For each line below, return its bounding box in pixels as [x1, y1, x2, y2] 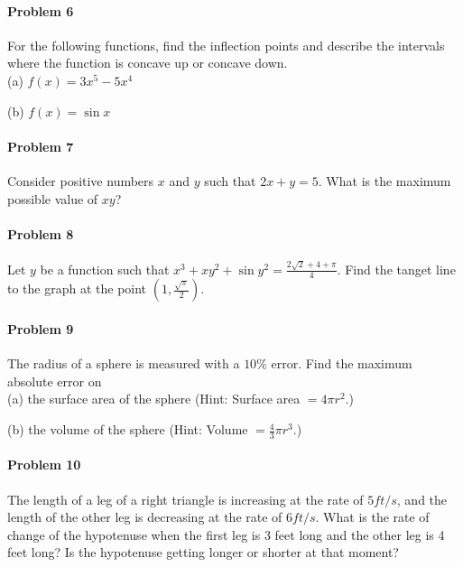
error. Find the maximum [271, 354, 412, 373]
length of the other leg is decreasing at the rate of [7, 507, 282, 526]
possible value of [7, 189, 98, 208]
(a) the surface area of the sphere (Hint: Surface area [7, 389, 301, 408]
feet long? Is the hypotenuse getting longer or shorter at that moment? [7, 543, 399, 562]
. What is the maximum [318, 171, 451, 190]
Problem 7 [7, 136, 74, 155]
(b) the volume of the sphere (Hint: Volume [7, 420, 248, 439]
